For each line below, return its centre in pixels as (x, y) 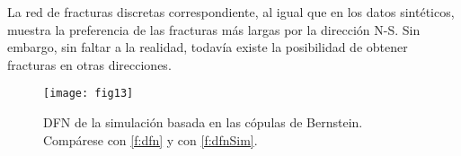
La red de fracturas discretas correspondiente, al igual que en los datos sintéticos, (231, 12)
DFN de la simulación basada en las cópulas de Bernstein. (203, 122)
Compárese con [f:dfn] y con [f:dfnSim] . (151, 139)
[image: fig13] (89, 94)
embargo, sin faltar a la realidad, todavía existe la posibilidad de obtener (208, 47)
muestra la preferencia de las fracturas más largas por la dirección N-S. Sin (214, 29)
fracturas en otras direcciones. (89, 64)
